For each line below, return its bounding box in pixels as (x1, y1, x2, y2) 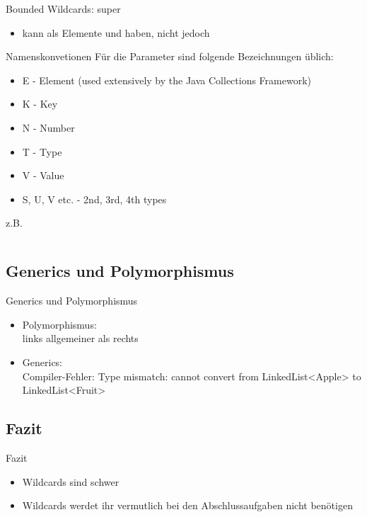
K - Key (22, 96, 58, 111)
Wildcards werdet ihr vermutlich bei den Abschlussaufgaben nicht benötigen (22, 498, 353, 513)
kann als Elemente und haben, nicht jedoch (22, 25, 210, 40)
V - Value (22, 168, 64, 183)
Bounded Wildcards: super (6, 1, 121, 16)
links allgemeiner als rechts (22, 331, 139, 346)
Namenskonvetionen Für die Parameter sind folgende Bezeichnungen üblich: (6, 49, 334, 64)
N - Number (22, 120, 75, 135)
